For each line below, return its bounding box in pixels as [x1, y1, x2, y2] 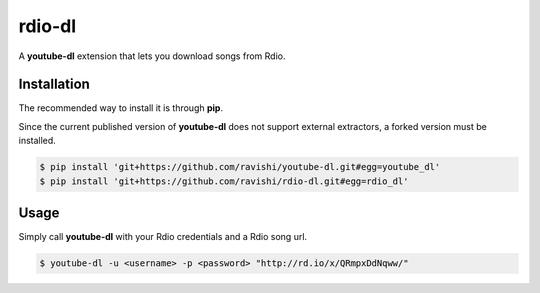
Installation [18, 76, 90, 93]
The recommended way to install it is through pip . [18, 102, 224, 114]
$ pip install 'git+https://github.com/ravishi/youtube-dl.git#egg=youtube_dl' [39, 161, 441, 173]
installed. [18, 135, 57, 147]
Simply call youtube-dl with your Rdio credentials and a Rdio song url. [18, 231, 308, 243]
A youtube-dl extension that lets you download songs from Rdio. [18, 50, 286, 62]
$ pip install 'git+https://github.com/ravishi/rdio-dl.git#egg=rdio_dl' [39, 175, 409, 187]
